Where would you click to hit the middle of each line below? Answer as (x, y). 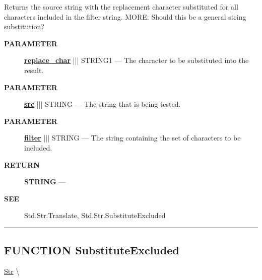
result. (34, 70)
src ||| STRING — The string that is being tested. (103, 104)
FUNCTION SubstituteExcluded (92, 250)
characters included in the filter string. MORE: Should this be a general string (125, 16)
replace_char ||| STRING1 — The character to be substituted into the (137, 60)
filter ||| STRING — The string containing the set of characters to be (133, 138)
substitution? (24, 26)
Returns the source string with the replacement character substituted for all (121, 7)
